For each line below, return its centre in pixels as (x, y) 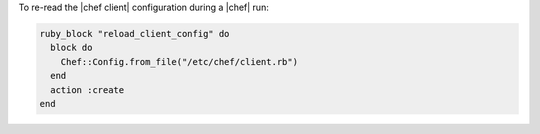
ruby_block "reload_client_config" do (134, 33)
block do (71, 48)
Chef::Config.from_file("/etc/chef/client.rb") (179, 61)
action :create (87, 89)
